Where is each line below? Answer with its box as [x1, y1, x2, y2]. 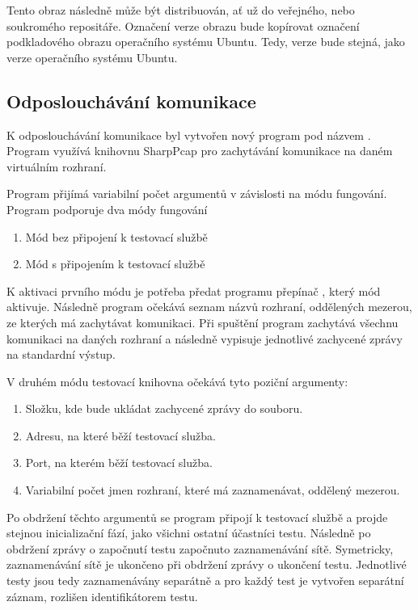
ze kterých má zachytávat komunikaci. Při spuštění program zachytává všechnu [6, 313, 399, 330]
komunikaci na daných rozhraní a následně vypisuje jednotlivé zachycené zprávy [6, 330, 403, 347]
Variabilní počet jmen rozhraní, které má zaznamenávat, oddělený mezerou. [25, 482, 400, 499]
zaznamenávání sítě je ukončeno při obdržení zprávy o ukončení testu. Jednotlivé [6, 556, 407, 573]
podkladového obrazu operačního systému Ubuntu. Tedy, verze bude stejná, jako [6, 33, 405, 50]
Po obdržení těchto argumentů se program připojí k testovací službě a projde [6, 508, 388, 525]
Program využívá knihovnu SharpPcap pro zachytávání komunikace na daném [6, 142, 393, 159]
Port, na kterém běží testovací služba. [25, 454, 213, 471]
